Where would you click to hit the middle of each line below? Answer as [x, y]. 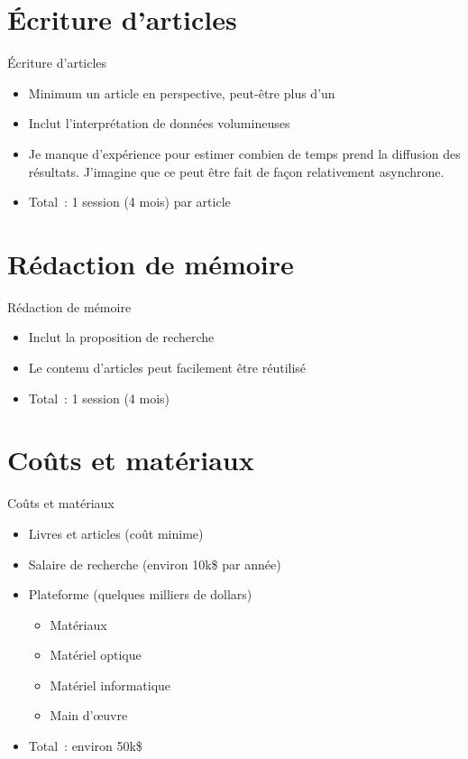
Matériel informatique [110, 685]
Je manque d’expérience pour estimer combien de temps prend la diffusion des [244, 153]
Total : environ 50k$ [85, 746]
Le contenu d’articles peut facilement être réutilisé [167, 367]
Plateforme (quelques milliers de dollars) [140, 594]
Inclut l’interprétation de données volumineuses [159, 123]
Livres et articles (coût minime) [116, 533]
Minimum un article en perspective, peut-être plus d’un [182, 93]
